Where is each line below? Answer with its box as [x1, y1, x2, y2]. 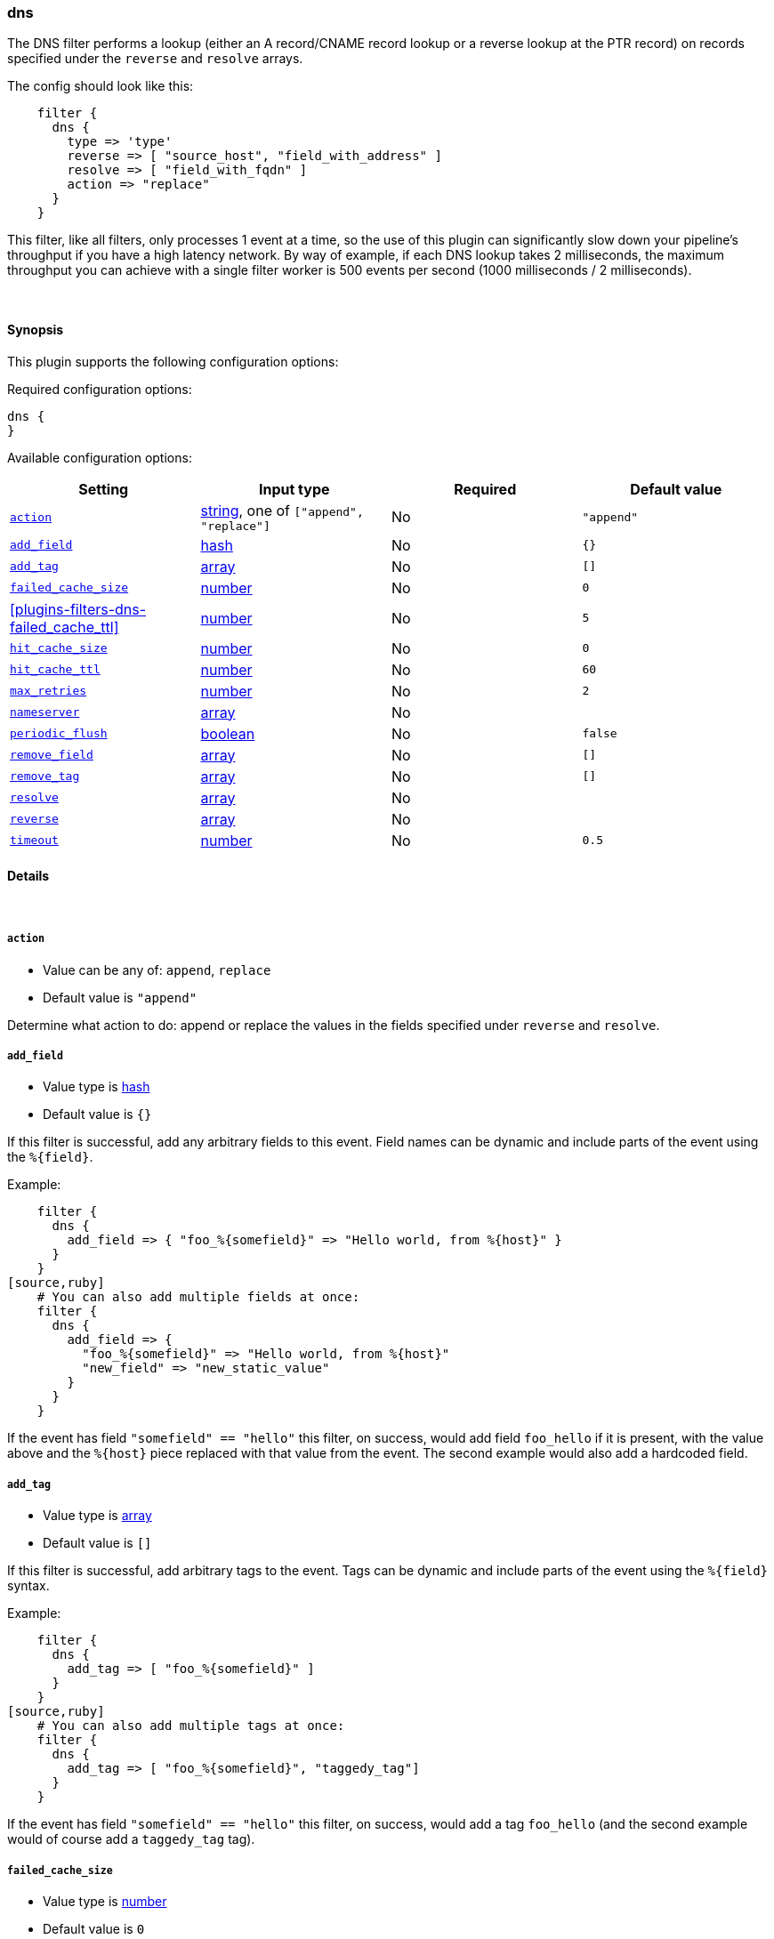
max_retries [10, 684, 87, 698]
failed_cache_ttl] [10, 617, 119, 636]
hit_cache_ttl [10, 663, 101, 677]
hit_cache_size [10, 641, 108, 656]
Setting [78, 479, 129, 498]
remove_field [10, 748, 93, 762]
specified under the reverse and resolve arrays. [7, 51, 303, 67]
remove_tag [10, 769, 80, 784]
